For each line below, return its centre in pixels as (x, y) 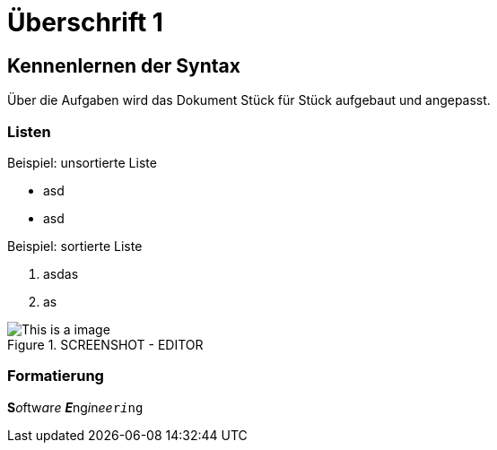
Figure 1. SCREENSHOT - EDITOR (105, 344)
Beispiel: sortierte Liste (75, 246)
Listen (29, 131)
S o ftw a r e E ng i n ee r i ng (75, 407)
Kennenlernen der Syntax (124, 65)
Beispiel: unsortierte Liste (82, 162)
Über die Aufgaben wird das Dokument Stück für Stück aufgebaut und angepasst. (249, 100)
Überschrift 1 (85, 22)
